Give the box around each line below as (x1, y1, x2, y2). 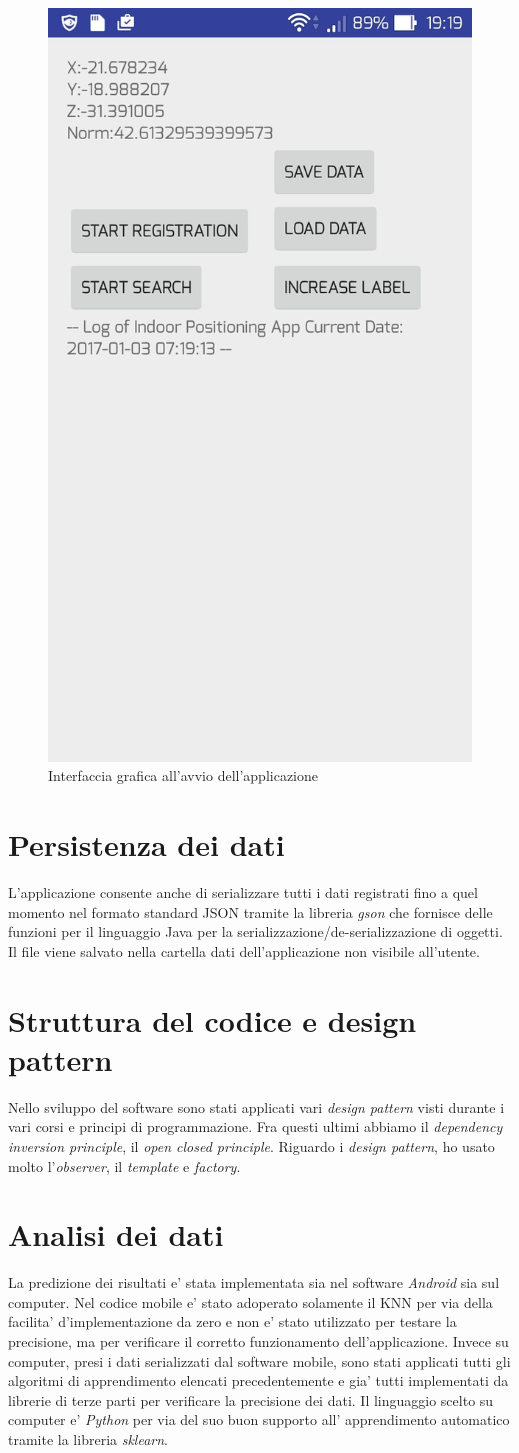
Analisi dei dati (8, 1214, 224, 1255)
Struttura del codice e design (8, 999, 417, 1040)
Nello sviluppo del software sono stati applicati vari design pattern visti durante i (8, 1096, 505, 1117)
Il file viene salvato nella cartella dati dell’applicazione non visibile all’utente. (8, 940, 480, 961)
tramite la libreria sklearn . (8, 1429, 168, 1450)
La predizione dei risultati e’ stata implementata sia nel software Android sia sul (8, 1272, 500, 1293)
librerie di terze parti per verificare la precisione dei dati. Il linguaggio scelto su (8, 1389, 494, 1410)
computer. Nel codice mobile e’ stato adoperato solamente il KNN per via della (8, 1291, 493, 1312)
